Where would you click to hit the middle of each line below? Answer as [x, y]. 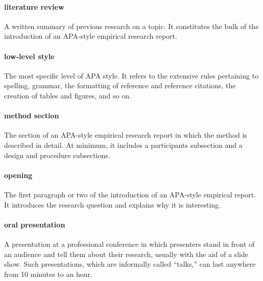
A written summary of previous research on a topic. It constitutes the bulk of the [131, 26]
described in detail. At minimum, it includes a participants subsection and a [123, 145]
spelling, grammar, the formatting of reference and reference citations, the [120, 85]
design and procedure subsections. [57, 155]
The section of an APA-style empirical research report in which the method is [126, 135]
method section [32, 116]
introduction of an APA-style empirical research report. [91, 36]
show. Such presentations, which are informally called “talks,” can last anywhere [130, 264]
